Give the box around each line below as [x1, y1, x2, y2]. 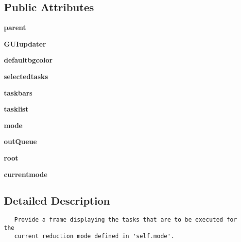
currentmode [4, 169, 48, 179]
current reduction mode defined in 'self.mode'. [14, 232, 174, 240]
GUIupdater [4, 38, 46, 48]
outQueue [4, 136, 37, 146]
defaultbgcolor [4, 55, 53, 65]
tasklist [4, 104, 29, 114]
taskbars [4, 87, 33, 97]
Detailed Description [4, 193, 110, 208]
